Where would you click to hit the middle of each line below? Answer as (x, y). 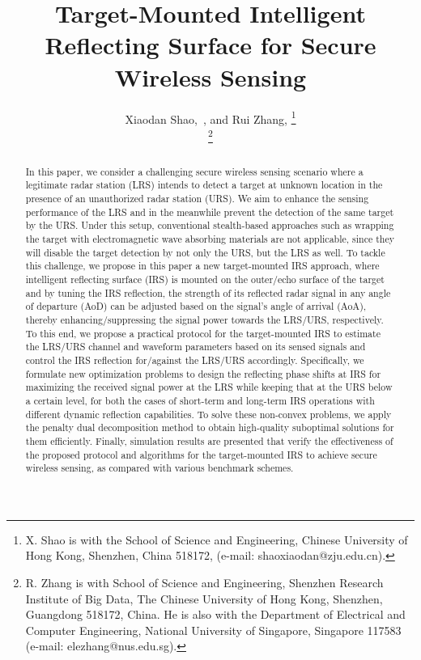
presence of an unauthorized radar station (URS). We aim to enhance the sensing (197, 199)
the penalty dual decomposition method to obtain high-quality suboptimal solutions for (210, 427)
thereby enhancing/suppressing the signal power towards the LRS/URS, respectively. (204, 320)
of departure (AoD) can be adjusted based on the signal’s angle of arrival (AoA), (196, 306)
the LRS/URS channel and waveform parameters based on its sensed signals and (196, 347)
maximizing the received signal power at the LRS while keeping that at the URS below (209, 387)
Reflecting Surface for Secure (210, 45)
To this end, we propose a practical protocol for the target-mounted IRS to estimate (203, 333)
